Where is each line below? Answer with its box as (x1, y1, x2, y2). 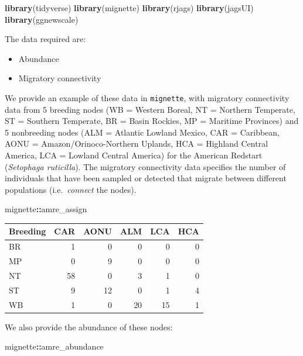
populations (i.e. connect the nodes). (5, 183, 137, 195)
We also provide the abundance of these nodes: (5, 320, 173, 333)
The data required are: (5, 33, 86, 45)
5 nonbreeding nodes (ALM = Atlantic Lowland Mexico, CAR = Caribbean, (5, 126, 280, 138)
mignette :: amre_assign (5, 203, 87, 215)
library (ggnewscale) (5, 13, 79, 25)
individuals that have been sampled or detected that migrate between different (5, 172, 287, 184)
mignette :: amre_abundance (5, 340, 104, 352)
